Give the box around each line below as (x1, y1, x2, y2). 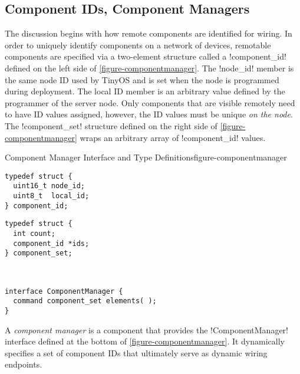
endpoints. (5, 358, 42, 370)
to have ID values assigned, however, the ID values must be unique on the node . (5, 108, 293, 120)
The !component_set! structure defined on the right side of (5, 119, 217, 132)
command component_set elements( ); (13, 297, 157, 306)
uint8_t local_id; (13, 192, 90, 201)
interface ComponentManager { (5, 287, 123, 296)
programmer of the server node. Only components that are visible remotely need (5, 96, 295, 109)
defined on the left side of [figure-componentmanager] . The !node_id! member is (5, 61, 294, 74)
